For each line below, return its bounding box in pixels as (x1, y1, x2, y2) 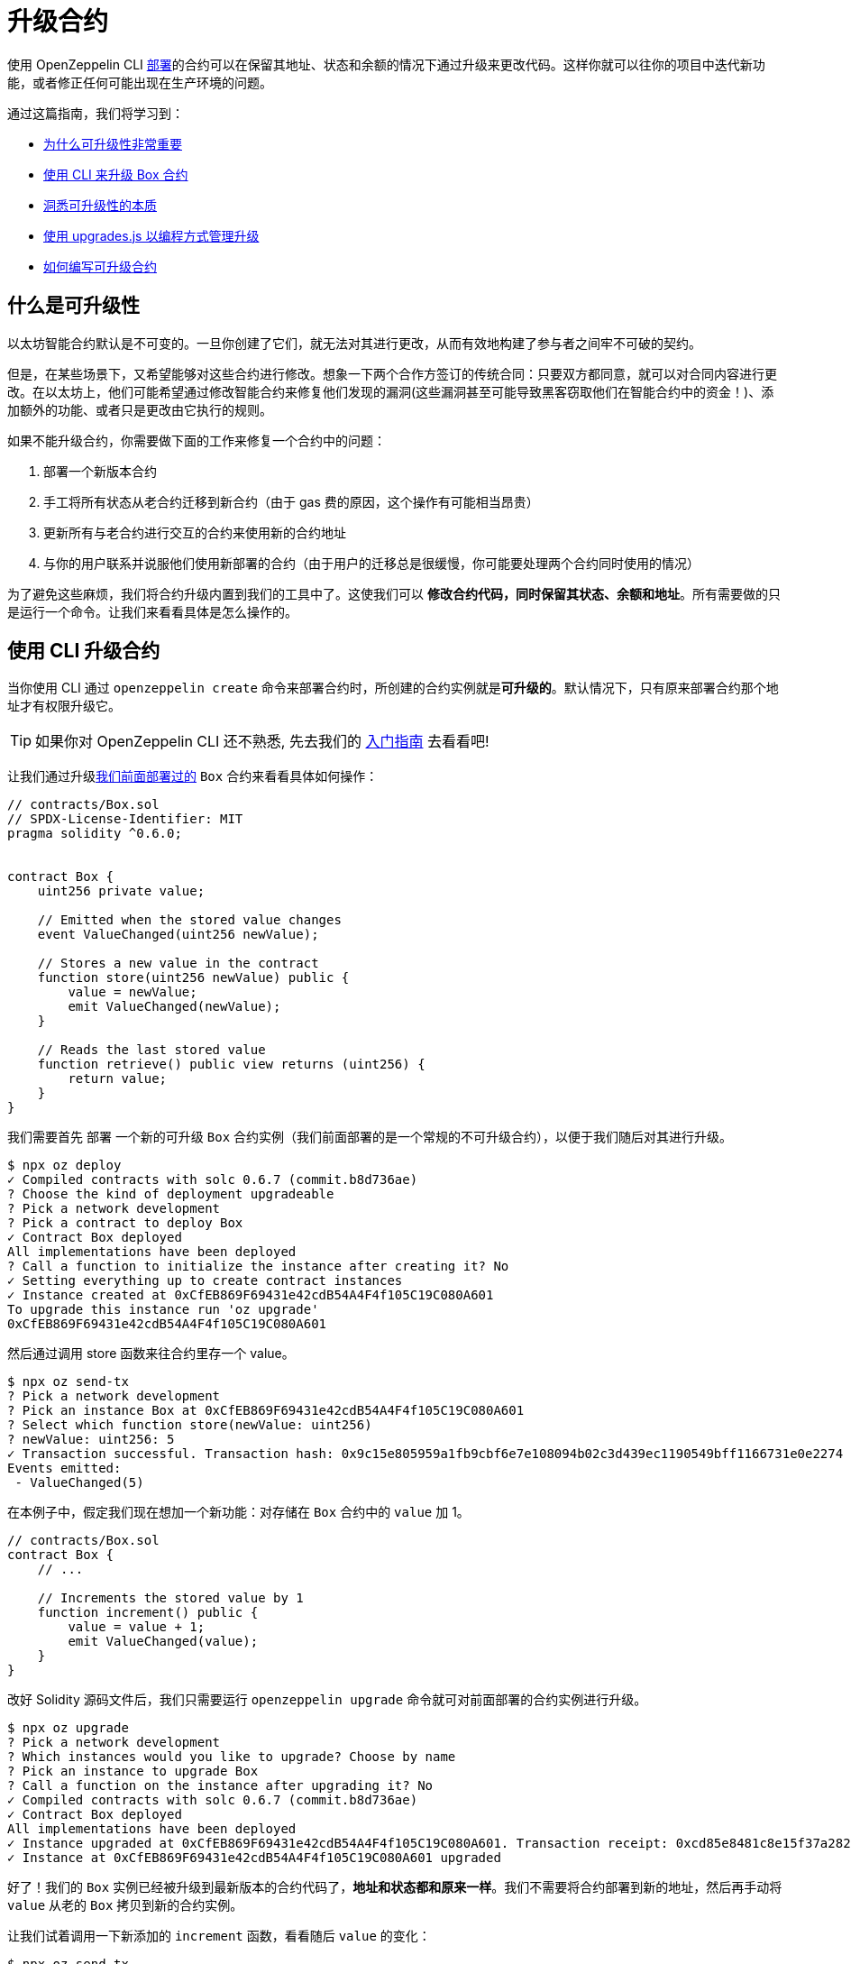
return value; (68, 1071, 168, 1087)
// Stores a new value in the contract (37, 956, 319, 971)
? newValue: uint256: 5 (7, 1432, 175, 1447)
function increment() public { (37, 1605, 259, 1620)
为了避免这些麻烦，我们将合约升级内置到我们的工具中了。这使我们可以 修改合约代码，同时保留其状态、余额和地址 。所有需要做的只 (7, 585, 781, 601)
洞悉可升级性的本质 (43, 197, 157, 213)
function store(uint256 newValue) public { (37, 970, 350, 986)
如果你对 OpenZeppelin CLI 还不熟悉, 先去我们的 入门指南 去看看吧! (35, 732, 490, 751)
